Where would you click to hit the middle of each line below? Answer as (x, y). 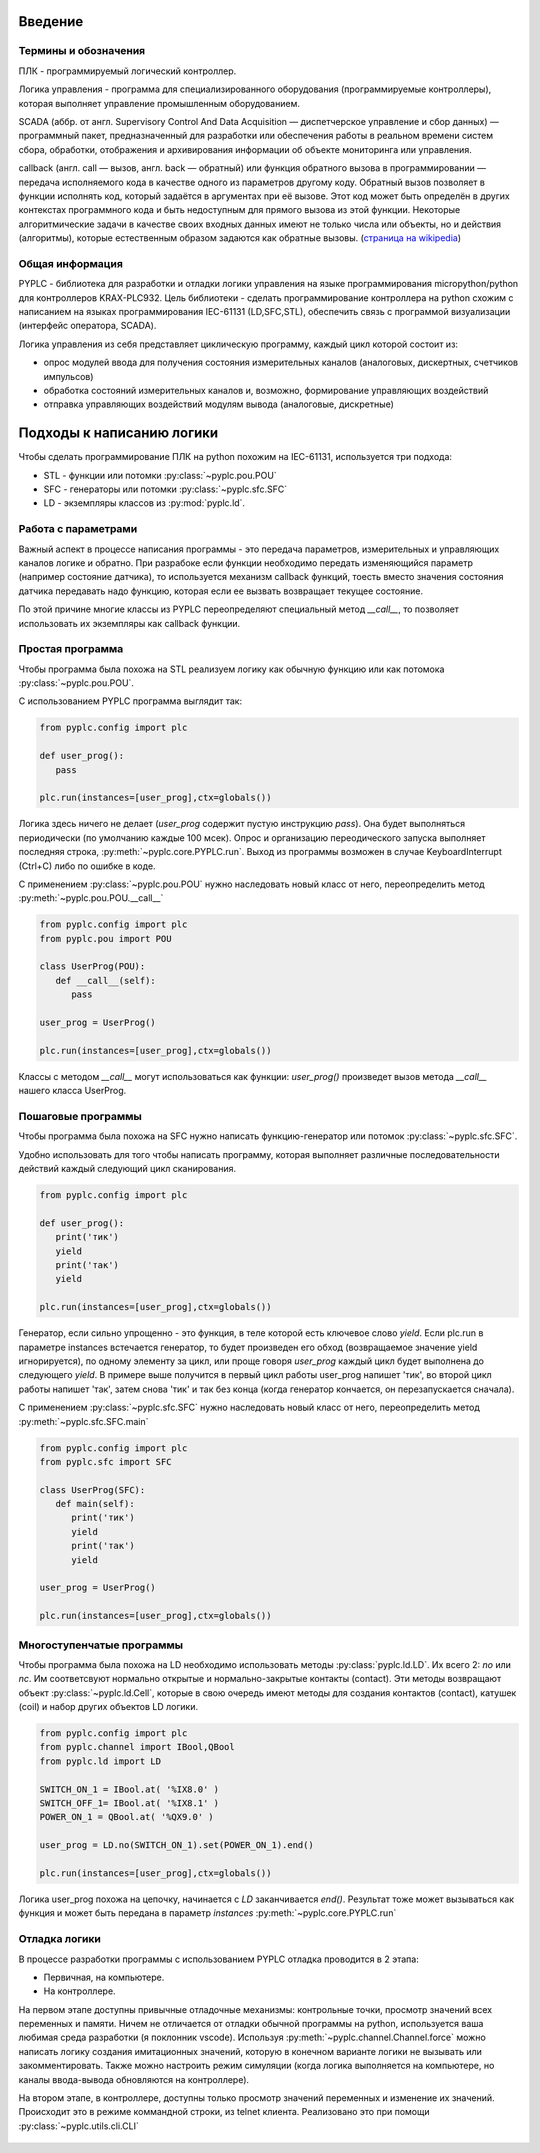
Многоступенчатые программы (101, 1645)
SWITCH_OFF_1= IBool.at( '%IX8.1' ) (129, 1803)
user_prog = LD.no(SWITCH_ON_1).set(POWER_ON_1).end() (176, 1845)
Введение (51, 21)
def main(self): (95, 1504)
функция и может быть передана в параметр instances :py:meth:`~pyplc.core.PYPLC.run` (207, 1913)
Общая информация (71, 263)
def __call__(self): (106, 980)
